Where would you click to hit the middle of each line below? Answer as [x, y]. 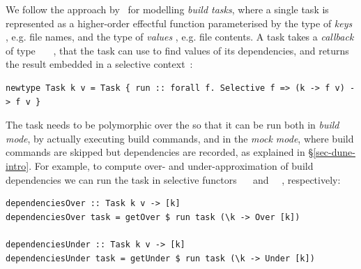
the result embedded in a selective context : [99, 64]
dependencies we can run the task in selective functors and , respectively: [173, 179]
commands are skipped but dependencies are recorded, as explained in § [160, 152]
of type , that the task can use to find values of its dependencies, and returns [177, 50]
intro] [17, 165]
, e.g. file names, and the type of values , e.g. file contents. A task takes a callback [180, 37]
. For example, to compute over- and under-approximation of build [171, 165]
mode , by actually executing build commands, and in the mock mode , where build [180, 138]
